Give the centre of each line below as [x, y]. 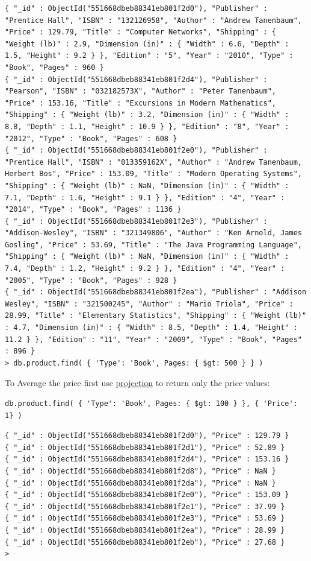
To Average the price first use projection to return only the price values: [137, 383]
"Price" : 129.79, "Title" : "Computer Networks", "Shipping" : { [141, 32]
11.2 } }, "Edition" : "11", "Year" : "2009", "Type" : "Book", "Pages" [153, 339]
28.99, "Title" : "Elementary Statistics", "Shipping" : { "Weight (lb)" [156, 316]
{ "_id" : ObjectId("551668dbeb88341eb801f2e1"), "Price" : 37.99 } [145, 506]
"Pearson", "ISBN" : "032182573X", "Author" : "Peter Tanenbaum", [141, 91]
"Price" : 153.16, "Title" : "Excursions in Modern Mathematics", [141, 103]
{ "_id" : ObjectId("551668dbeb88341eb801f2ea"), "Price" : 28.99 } [145, 530]
